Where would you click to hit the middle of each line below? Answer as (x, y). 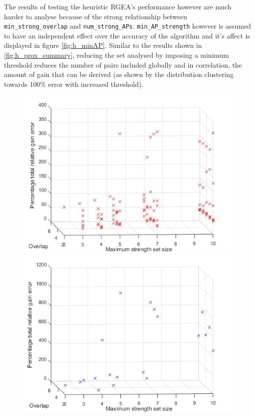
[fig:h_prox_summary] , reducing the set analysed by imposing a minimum (117, 55)
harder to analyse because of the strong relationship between (96, 16)
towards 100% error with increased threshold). (74, 84)
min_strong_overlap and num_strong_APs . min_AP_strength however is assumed (127, 26)
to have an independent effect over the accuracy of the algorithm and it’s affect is (127, 35)
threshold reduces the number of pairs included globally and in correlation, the (123, 64)
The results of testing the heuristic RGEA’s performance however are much (118, 6)
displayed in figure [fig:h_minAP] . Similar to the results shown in (103, 45)
